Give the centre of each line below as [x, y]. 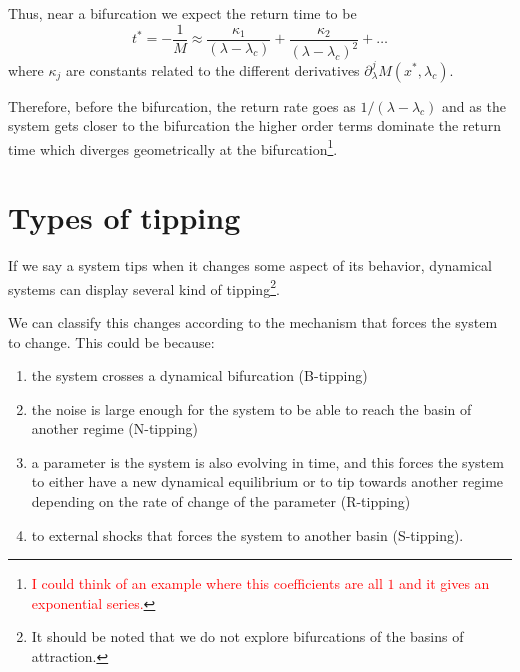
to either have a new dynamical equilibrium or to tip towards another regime [267, 481]
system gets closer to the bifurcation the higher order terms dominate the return [255, 125]
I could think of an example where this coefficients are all [207, 583]
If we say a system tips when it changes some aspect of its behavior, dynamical [250, 265]
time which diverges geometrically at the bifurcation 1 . [173, 147]
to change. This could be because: [111, 341]
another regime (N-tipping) [114, 428]
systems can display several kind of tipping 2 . [144, 287]
